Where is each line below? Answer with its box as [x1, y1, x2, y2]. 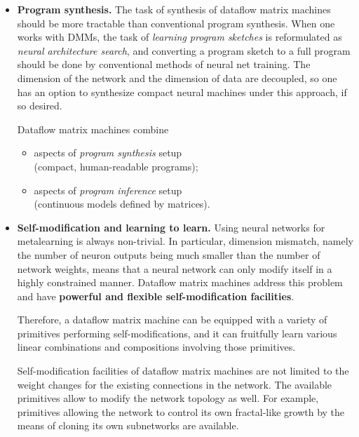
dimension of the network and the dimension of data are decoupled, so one [17, 70, 337, 85]
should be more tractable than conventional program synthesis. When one [17, 15, 335, 30]
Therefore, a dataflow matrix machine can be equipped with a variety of [17, 312, 327, 327]
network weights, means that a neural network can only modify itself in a [17, 261, 332, 276]
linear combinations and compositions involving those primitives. [17, 339, 296, 354]
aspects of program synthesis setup [34, 145, 182, 160]
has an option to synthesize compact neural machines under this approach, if [17, 84, 347, 99]
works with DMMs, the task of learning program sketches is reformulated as [17, 29, 342, 44]
